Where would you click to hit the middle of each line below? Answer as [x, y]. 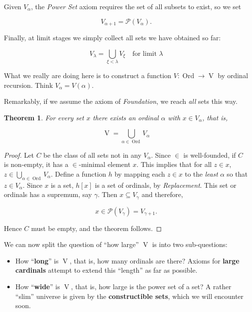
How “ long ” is [37, 260]
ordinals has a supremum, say [48, 194]
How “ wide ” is [38, 287]
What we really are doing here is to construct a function [88, 75]
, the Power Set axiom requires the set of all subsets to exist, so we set [136, 6]
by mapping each [140, 173]
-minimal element [105, 164]
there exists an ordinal [126, 117]
